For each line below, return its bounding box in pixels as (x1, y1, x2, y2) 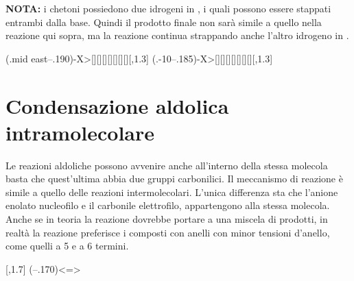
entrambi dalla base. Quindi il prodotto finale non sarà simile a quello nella (5, 14, 322, 29)
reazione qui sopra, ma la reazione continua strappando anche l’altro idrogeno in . (5, 28, 349, 42)
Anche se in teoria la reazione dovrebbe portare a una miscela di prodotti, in (5, 212, 328, 226)
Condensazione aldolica (5, 91, 229, 119)
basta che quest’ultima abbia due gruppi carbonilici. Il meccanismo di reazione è (5, 171, 343, 186)
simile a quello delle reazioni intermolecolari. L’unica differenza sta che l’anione (5, 184, 338, 199)
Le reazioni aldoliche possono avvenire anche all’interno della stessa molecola (5, 158, 328, 172)
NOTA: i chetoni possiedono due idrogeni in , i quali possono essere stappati (5, 1, 331, 15)
